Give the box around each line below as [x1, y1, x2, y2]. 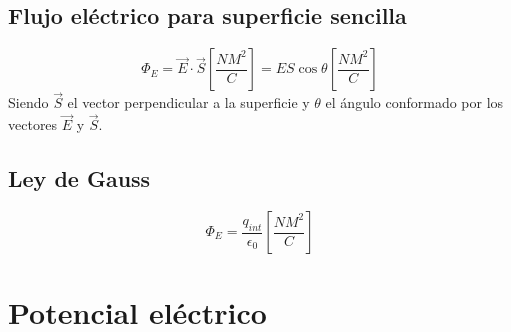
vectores [8, 114, 58, 135]
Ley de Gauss [8, 163, 151, 194]
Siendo [8, 92, 49, 113]
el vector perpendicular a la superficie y [67, 92, 310, 113]
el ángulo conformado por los [325, 92, 504, 113]
